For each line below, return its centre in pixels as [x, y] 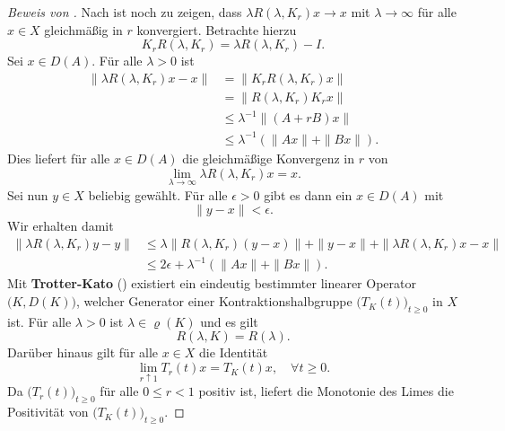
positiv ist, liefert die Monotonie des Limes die [326, 391]
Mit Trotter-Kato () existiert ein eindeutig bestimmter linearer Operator [212, 283]
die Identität [234, 352]
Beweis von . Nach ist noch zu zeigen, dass [125, 12]
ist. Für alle [39, 321]
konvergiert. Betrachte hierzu [217, 29]
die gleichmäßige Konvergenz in [269, 158]
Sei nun [28, 194]
